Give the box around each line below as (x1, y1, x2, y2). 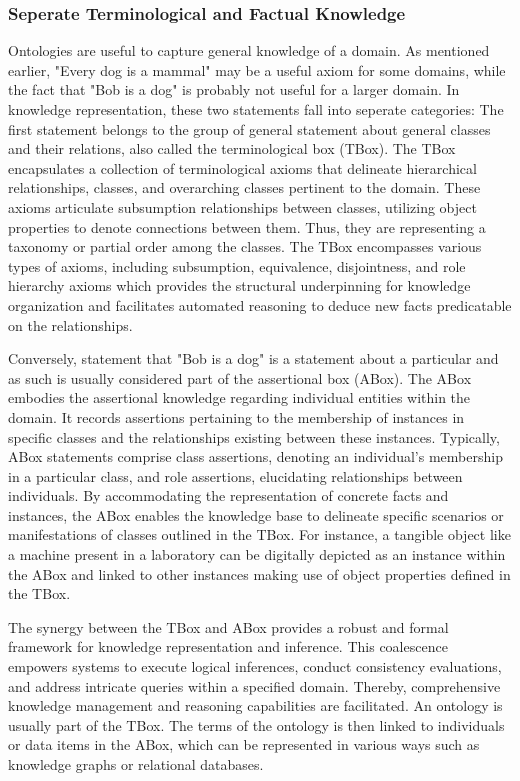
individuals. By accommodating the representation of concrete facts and (8, 485, 449, 506)
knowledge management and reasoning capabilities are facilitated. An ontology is (8, 695, 503, 716)
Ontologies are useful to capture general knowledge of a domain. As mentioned (8, 40, 490, 61)
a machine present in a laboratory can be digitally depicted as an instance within (8, 544, 506, 565)
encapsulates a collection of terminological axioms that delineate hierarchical (8, 157, 477, 178)
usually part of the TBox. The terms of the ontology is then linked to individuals (8, 714, 505, 735)
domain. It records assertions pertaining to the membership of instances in (8, 406, 465, 427)
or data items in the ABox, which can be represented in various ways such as (8, 734, 480, 755)
